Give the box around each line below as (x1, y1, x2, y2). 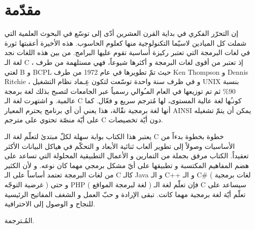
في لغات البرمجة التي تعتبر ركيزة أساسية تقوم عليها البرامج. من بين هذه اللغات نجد (4, 47, 250, 57)
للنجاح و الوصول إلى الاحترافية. (4, 199, 96, 209)
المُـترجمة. (4, 215, 34, 225)
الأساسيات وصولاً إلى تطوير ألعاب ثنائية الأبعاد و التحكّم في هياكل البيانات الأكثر (4, 141, 235, 151)
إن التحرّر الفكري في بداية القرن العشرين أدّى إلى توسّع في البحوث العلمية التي (4, 28, 238, 38)
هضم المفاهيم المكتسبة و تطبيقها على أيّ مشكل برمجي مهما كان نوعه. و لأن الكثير (4, 160, 249, 170)
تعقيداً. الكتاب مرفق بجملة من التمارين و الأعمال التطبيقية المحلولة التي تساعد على (4, 150, 249, 161)
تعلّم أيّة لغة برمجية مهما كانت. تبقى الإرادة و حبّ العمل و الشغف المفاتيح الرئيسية (4, 189, 246, 199)
